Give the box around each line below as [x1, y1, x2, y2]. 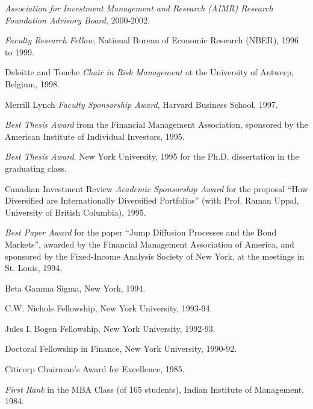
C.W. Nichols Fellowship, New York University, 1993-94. [5, 302, 212, 314]
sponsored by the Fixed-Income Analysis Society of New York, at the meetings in [5, 249, 305, 262]
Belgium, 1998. [5, 77, 60, 90]
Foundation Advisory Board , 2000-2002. [5, 13, 150, 26]
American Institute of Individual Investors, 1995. [5, 130, 185, 142]
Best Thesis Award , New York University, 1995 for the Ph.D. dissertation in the [5, 150, 299, 163]
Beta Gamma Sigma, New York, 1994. [5, 281, 146, 294]
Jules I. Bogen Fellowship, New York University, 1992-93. [5, 322, 215, 334]
